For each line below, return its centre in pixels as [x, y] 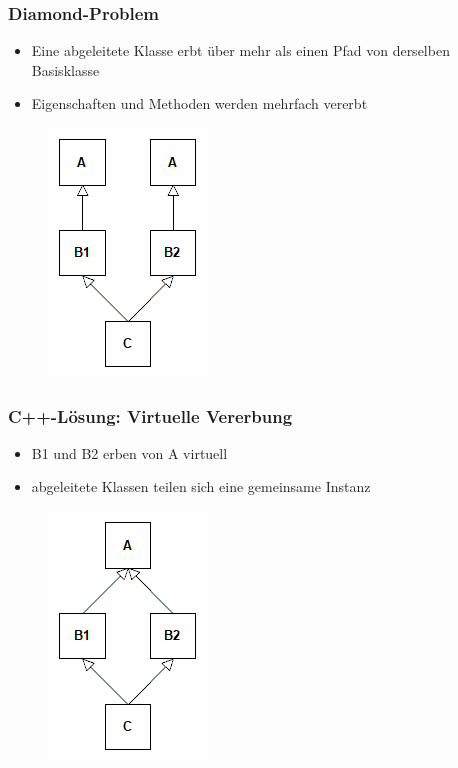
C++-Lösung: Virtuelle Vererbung [150, 415]
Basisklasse [65, 69]
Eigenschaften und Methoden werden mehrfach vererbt [199, 103]
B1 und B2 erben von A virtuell [129, 452]
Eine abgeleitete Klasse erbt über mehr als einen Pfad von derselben [240, 50]
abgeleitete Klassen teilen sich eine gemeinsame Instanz [201, 486]
